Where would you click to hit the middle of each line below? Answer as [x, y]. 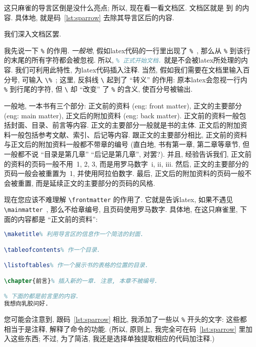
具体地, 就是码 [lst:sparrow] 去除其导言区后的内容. [95, 17]
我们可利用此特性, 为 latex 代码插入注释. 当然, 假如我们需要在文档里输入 [129, 70]
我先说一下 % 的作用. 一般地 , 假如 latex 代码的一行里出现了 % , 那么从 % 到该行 [127, 50]
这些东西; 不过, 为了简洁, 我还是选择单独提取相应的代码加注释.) [112, 338]
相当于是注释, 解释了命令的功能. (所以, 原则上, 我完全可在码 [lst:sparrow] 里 [125, 329]
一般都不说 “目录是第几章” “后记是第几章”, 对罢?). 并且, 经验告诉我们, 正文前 [128, 154]
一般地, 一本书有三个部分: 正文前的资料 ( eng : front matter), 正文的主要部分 [123, 105]
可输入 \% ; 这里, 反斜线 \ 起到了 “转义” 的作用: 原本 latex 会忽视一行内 [135, 79]
